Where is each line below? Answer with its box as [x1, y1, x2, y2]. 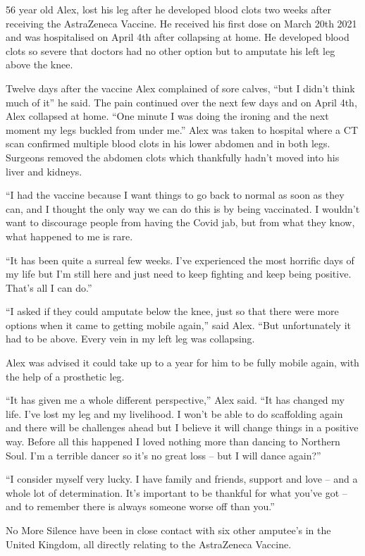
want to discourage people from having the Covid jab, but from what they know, [6, 215, 355, 230]
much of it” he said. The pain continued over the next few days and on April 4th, [6, 94, 357, 109]
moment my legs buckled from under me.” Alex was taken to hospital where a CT [6, 122, 358, 137]
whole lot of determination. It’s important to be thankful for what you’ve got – [6, 485, 347, 500]
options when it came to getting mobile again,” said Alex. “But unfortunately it [6, 317, 352, 332]
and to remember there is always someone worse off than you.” [6, 499, 275, 514]
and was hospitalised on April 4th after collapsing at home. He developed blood [6, 30, 349, 44]
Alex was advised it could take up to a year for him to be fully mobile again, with [6, 355, 359, 370]
